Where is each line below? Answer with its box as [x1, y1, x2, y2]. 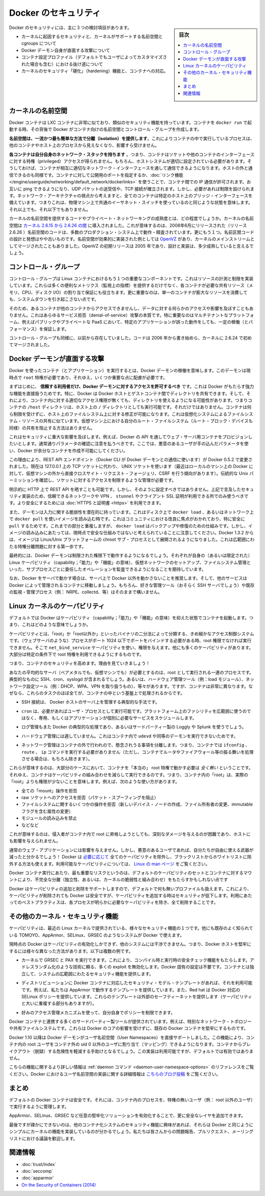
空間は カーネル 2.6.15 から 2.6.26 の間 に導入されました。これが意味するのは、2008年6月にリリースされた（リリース [9, 222, 247, 228]
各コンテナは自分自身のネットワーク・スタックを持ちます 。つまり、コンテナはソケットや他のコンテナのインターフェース [9, 151, 255, 157]
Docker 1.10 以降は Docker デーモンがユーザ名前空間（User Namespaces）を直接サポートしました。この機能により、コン [9, 1034, 255, 1040]
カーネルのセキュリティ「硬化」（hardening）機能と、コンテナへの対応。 [21, 68, 169, 74]
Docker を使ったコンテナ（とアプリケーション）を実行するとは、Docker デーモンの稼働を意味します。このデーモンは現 [9, 368, 251, 374]
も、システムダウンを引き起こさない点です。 [9, 296, 99, 302]
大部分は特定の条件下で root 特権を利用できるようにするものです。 [9, 651, 144, 657]
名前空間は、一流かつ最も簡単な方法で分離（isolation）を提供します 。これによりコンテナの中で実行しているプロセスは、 [9, 135, 255, 141]
